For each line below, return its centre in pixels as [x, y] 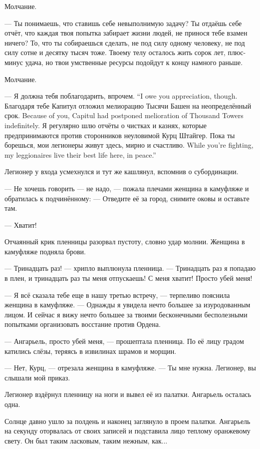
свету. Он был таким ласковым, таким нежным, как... [86, 440]
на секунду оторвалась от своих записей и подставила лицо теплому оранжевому [128, 431]
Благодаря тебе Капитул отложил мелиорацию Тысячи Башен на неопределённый [128, 105]
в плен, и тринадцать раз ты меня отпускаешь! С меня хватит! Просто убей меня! [129, 278]
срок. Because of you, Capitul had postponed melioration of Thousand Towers [124, 115]
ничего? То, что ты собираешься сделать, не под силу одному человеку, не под [125, 42]
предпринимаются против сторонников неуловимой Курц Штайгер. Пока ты [120, 135]
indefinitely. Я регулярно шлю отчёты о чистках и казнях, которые [106, 125]
